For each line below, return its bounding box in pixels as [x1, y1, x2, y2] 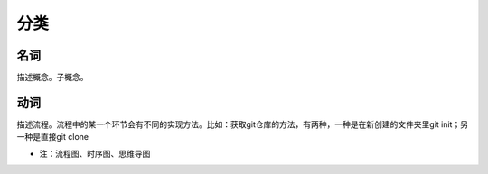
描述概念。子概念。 [16, 72, 89, 83]
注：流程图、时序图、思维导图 [39, 148, 151, 159]
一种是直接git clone [16, 132, 89, 142]
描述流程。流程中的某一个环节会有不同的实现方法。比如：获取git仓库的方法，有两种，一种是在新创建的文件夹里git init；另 [16, 118, 469, 130]
